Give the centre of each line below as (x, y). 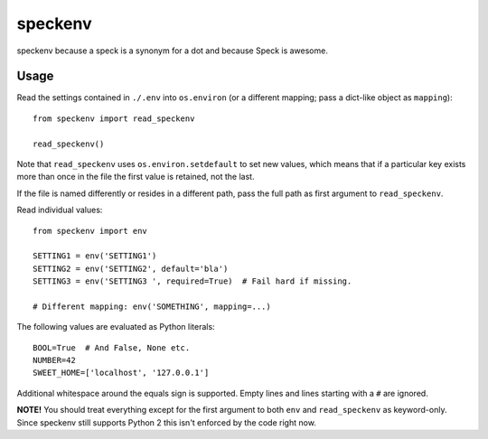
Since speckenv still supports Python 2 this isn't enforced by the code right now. (166, 422)
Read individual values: (60, 210)
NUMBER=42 (54, 360)
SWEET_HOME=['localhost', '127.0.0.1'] (121, 373)
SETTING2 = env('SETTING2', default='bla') (131, 268)
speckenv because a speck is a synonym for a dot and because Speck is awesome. (173, 51)
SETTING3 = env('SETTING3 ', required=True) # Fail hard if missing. (192, 281)
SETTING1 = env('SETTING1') (95, 256)
